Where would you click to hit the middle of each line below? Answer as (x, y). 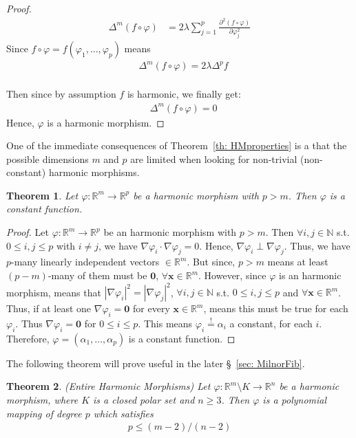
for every (151, 308)
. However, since (232, 275)
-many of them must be (97, 275)
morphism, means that (54, 292)
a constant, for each (271, 323)
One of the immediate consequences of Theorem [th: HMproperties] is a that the (177, 145)
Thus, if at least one (49, 308)
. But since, (211, 262)
